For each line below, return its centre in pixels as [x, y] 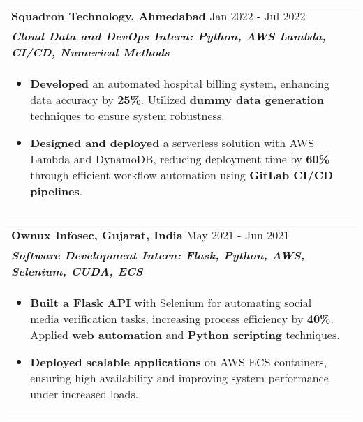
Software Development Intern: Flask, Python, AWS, [158, 255]
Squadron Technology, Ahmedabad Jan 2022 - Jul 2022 [158, 16]
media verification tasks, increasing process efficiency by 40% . [182, 318]
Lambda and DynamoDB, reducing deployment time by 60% [180, 159]
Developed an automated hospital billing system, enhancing [180, 83]
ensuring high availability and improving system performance [179, 378]
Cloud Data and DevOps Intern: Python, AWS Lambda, [169, 36]
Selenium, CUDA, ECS [77, 271]
